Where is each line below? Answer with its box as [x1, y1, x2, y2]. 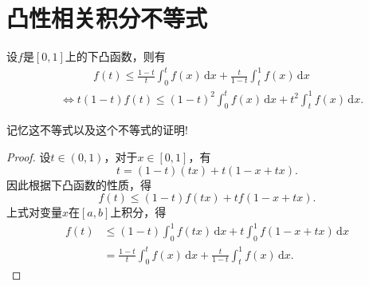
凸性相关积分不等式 [6, 2, 208, 34]
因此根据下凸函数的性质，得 [6, 176, 151, 193]
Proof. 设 [6, 148, 51, 165]
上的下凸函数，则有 [65, 48, 166, 65]
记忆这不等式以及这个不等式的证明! [6, 121, 188, 138]
